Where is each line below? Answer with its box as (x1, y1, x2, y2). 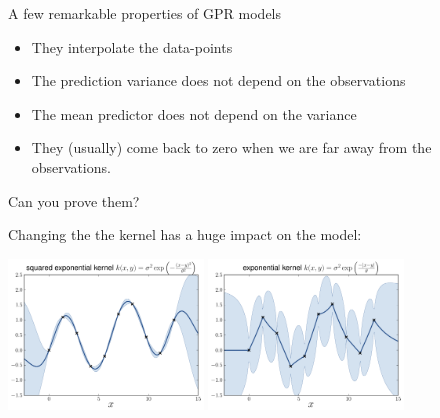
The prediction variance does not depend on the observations (31, 70, 406, 91)
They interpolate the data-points (31, 36, 233, 57)
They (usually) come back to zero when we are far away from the (31, 137, 432, 158)
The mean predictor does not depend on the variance (31, 103, 357, 124)
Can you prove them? (8, 190, 140, 211)
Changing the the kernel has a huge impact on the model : (8, 224, 362, 245)
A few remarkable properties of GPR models (8, 3, 282, 23)
